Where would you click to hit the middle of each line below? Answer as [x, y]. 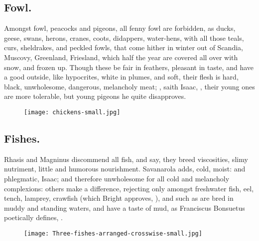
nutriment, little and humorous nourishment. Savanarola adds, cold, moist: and [125, 169]
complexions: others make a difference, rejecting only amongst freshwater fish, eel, [129, 188]
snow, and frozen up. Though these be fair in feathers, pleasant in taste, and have [129, 67]
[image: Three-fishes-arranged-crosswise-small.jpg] [113, 233]
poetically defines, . [33, 217]
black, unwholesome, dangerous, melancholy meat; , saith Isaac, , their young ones [129, 86]
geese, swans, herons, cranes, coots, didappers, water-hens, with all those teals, [124, 38]
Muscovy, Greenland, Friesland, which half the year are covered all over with [121, 57]
